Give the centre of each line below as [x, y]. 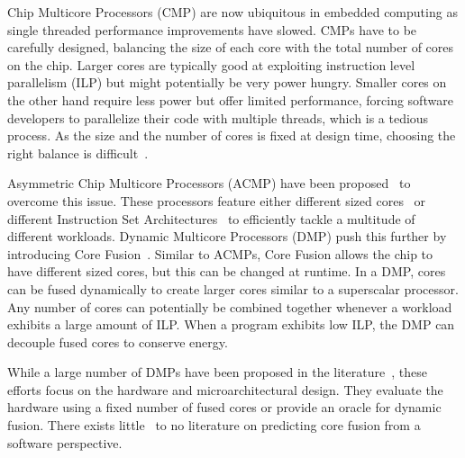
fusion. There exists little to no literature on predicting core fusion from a [214, 425]
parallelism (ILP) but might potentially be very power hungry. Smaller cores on [227, 82]
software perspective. [65, 442]
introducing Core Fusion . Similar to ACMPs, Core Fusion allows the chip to [220, 253]
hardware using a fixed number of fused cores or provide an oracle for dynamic [224, 407]
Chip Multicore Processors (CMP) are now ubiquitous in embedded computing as [232, 12]
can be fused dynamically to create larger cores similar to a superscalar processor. [233, 288]
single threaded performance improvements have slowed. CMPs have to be [212, 29]
